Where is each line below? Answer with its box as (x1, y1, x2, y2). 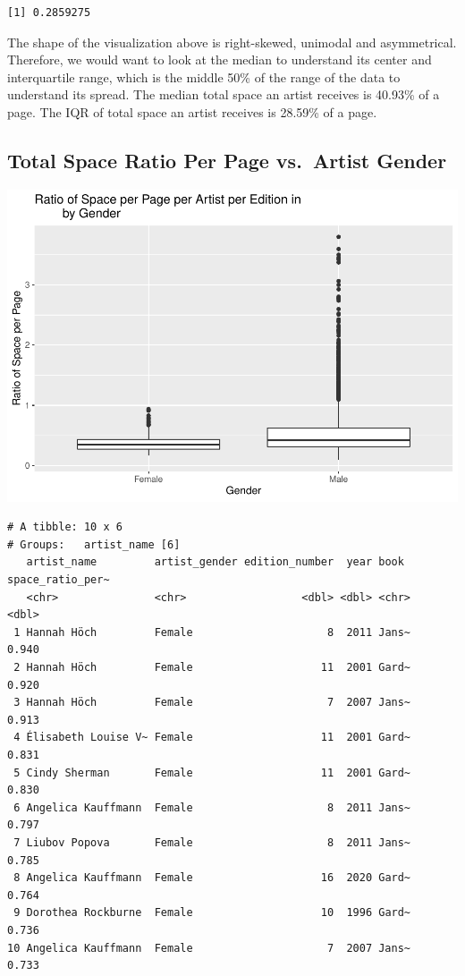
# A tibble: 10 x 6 (7, 521, 123, 534)
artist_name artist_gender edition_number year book (26, 556, 404, 569)
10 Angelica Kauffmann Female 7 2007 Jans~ (7, 941, 411, 955)
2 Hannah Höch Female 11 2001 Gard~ (13, 661, 411, 675)
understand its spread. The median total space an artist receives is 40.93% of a (7, 85, 440, 104)
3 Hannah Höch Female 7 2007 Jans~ (13, 696, 411, 709)
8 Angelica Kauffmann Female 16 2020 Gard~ (13, 871, 411, 885)
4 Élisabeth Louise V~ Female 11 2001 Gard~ (13, 731, 411, 744)
